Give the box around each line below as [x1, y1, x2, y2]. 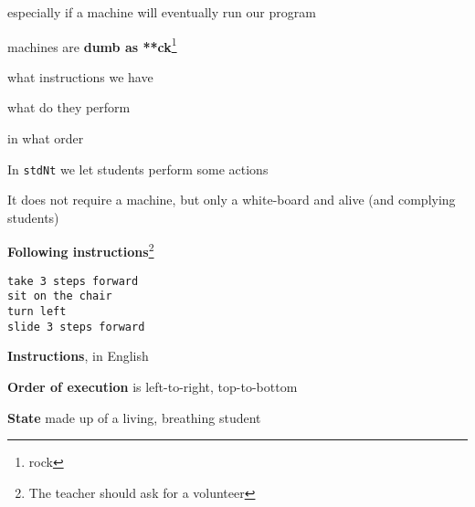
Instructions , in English [7, 346, 149, 365]
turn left [7, 305, 67, 319]
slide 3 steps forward [7, 320, 145, 333]
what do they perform [7, 98, 131, 117]
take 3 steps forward [7, 274, 139, 288]
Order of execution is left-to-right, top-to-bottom [7, 376, 298, 396]
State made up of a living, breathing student [7, 407, 261, 427]
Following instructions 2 [7, 239, 154, 261]
